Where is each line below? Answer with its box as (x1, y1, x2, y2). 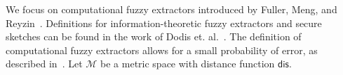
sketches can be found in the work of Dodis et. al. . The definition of (6, 29, 302, 44)
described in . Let (6, 56, 83, 71)
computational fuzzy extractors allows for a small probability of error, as (6, 42, 318, 57)
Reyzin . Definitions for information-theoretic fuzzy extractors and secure (6, 15, 322, 30)
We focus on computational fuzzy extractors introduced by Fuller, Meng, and (6, 2, 337, 16)
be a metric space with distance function (100, 56, 275, 71)
